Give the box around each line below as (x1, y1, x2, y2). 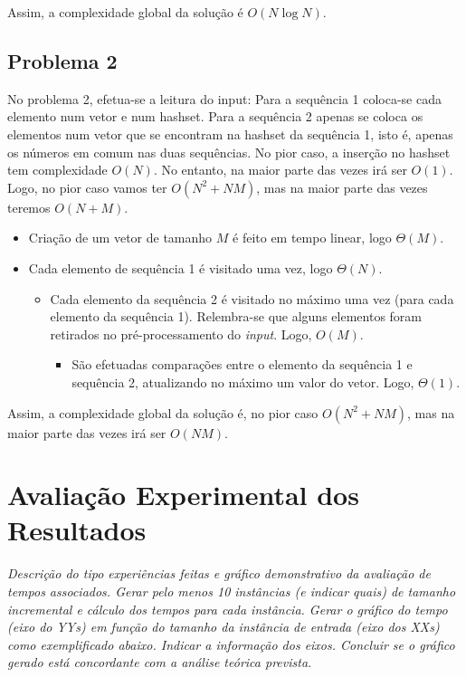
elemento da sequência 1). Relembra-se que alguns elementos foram (50, 307, 422, 326)
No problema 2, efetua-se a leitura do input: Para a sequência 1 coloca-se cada (7, 89, 442, 108)
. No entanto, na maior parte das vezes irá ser (153, 160, 407, 179)
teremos (7, 197, 51, 216)
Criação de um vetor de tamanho (28, 228, 213, 247)
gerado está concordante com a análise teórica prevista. (7, 653, 312, 672)
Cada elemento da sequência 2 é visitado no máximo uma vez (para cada (50, 289, 454, 308)
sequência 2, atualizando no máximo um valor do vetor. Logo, (71, 372, 414, 391)
